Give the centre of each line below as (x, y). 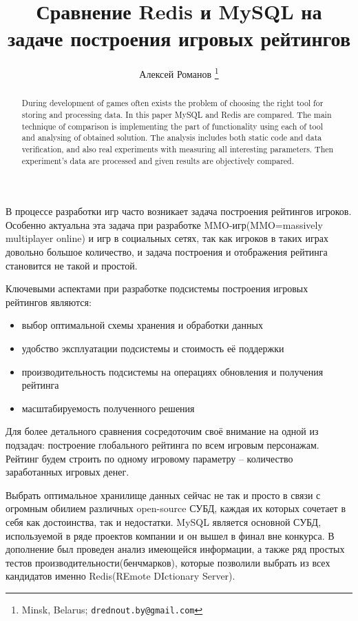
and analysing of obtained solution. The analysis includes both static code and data (172, 138)
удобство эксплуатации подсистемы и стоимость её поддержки (153, 348)
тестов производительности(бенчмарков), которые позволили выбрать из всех (168, 562)
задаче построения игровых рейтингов (179, 38)
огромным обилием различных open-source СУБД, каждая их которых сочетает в (176, 508)
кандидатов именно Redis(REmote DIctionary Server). (120, 576)
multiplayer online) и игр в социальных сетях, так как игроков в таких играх (167, 238)
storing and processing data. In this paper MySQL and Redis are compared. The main (177, 115)
